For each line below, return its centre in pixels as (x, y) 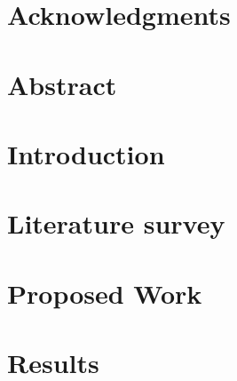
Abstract (62, 84)
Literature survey (116, 223)
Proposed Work (105, 293)
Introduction (86, 153)
